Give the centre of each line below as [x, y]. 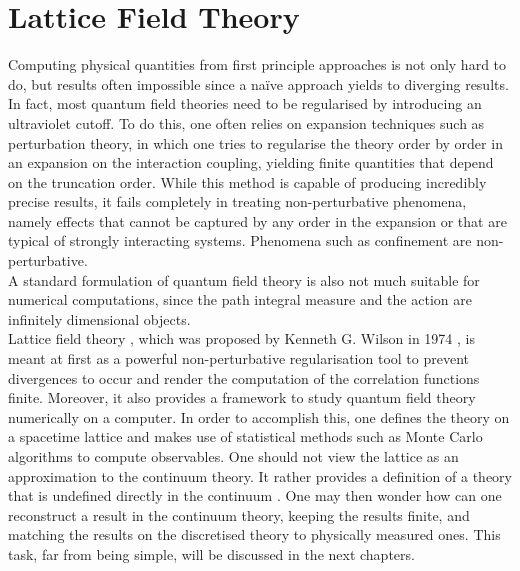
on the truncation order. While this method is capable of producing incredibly [247, 181]
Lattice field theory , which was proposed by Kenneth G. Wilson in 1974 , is [241, 338]
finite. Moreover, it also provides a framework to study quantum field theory [242, 397]
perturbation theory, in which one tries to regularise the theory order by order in [255, 142]
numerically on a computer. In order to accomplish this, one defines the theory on [259, 416]
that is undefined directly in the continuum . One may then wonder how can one [255, 495]
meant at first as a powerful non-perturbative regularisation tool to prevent [238, 358]
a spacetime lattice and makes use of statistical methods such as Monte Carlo [245, 436]
